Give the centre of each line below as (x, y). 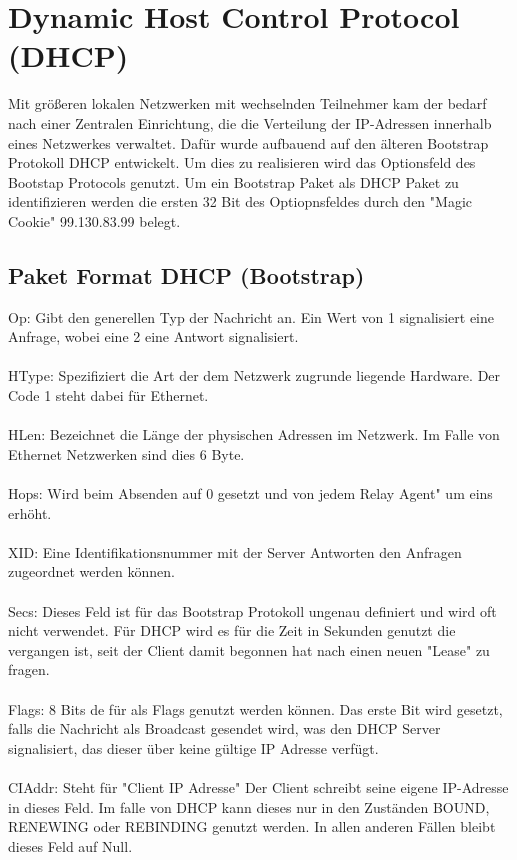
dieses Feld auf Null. (70, 845)
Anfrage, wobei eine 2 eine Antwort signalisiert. (153, 336)
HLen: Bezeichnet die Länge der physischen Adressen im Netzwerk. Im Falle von (254, 434)
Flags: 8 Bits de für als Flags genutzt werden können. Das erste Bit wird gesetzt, (255, 708)
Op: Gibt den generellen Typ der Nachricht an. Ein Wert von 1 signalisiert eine (251, 316)
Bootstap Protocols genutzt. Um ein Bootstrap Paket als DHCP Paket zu (233, 181)
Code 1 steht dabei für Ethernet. (108, 395)
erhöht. (30, 512)
